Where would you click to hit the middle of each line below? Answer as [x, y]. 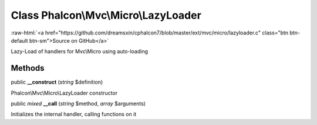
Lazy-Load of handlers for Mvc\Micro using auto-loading [80, 51]
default [20, 40]
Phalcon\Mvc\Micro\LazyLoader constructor [64, 93]
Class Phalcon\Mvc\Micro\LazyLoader [106, 15]
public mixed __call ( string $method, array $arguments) [78, 104]
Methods [28, 68]
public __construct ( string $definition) [57, 82]
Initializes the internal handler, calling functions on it [74, 114]
